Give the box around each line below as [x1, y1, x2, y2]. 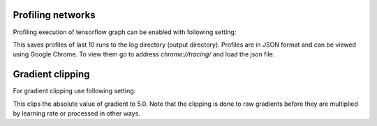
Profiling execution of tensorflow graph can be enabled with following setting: [13, 28, 237, 36]
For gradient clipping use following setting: [13, 87, 136, 95]
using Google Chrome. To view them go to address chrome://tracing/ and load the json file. [13, 50, 275, 58]
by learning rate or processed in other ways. [13, 109, 141, 118]
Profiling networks [13, 9, 96, 21]
